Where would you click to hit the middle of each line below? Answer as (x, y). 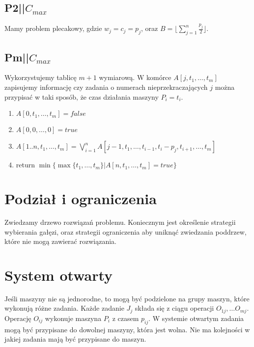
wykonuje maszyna (73, 318)
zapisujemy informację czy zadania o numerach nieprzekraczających (106, 87)
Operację (18, 318)
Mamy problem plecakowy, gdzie (53, 28)
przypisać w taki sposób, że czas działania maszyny (82, 96)
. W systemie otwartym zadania (196, 318)
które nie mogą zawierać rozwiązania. (60, 241)
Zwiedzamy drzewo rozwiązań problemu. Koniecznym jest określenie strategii (120, 222)
